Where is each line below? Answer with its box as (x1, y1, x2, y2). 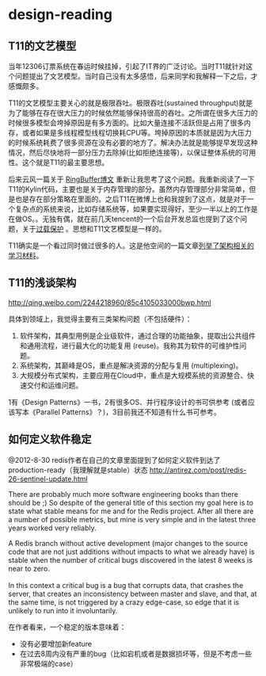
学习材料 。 (8, 251, 44, 260)
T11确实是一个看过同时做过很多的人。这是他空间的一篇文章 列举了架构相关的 (8, 241, 255, 250)
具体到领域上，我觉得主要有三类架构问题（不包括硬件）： (8, 314, 192, 323)
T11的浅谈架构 (8, 276, 77, 290)
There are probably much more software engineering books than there (8, 489, 239, 498)
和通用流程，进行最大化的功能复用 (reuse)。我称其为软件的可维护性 (19, 341, 240, 350)
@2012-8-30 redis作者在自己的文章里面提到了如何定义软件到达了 (8, 455, 221, 464)
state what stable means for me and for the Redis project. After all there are (8, 506, 254, 516)
